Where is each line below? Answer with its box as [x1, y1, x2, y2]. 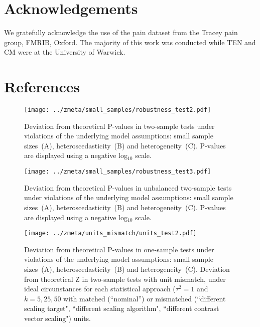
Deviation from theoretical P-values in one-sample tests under [24, 244, 214, 254]
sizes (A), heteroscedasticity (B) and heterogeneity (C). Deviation [24, 263, 230, 274]
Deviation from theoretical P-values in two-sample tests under [24, 120, 215, 131]
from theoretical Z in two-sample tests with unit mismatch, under [24, 273, 226, 284]
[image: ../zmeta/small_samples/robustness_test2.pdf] [24, 106, 211, 114]
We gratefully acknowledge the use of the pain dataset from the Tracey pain [4, 27, 238, 38]
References [4, 76, 80, 97]
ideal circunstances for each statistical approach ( [24, 283, 176, 294]
